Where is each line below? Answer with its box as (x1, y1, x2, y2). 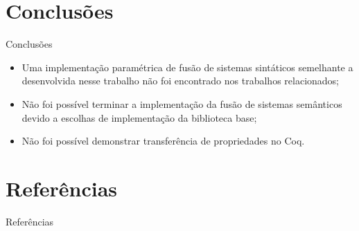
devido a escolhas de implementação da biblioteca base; (21, 110, 257, 124)
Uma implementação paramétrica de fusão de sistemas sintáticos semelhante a (21, 59, 353, 74)
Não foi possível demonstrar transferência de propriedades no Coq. (21, 133, 305, 148)
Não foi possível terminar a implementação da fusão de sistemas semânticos (21, 96, 342, 111)
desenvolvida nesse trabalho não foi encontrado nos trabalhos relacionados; (21, 73, 339, 88)
